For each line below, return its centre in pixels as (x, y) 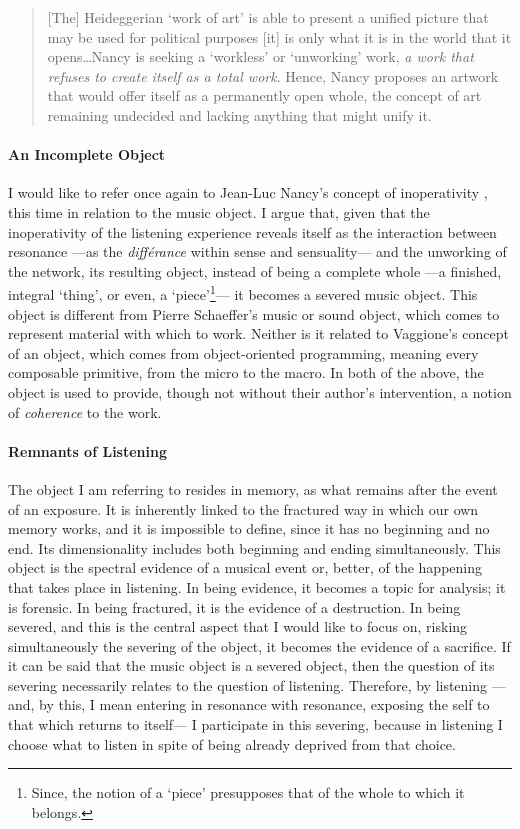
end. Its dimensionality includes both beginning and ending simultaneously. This (254, 547)
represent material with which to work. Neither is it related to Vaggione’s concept (258, 333)
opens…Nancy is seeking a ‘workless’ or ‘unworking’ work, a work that (260, 56)
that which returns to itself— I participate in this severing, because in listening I (255, 724)
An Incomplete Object (87, 154)
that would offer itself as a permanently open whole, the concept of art (264, 95)
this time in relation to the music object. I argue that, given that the (219, 211)
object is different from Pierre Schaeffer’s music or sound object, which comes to (254, 313)
